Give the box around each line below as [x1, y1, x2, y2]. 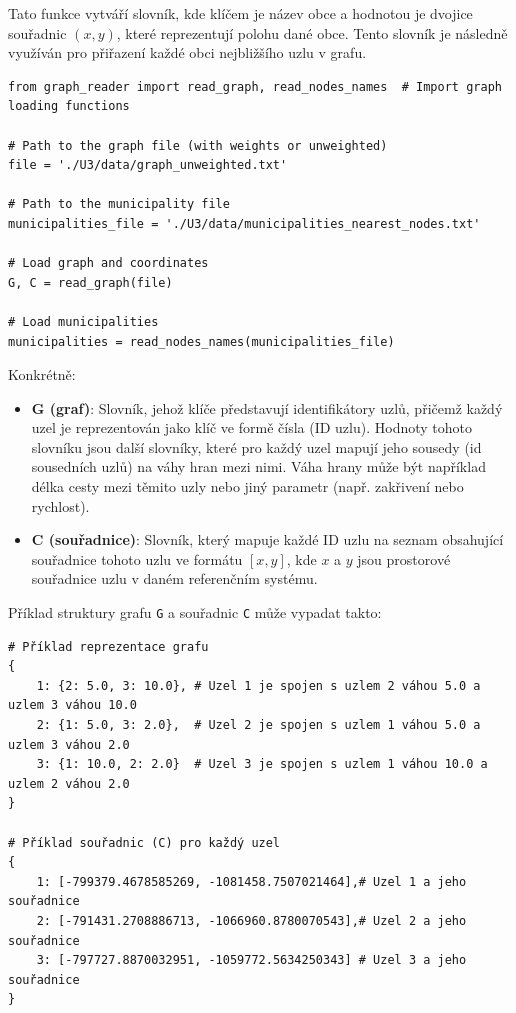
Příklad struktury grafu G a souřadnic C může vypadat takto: [8, 602, 382, 623]
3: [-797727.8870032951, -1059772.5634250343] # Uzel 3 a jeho [36, 953, 467, 968]
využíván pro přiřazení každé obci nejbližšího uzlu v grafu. [8, 42, 367, 63]
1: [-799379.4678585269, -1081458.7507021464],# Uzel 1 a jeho [36, 874, 467, 889]
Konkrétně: [8, 364, 76, 385]
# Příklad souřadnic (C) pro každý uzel [8, 835, 281, 850]
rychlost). [31, 495, 90, 516]
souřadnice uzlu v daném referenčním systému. [31, 568, 318, 589]
